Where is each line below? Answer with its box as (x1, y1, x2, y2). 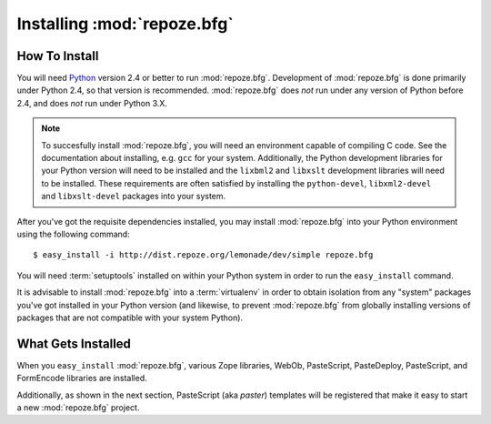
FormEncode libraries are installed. (16, 373, 147, 384)
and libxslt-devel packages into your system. (41, 191, 226, 202)
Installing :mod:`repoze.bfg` (16, 14, 234, 34)
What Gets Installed (16, 336, 132, 351)
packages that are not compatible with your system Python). (16, 312, 244, 323)
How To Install (16, 48, 99, 64)
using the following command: (16, 228, 131, 239)
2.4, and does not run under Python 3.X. (16, 97, 168, 108)
